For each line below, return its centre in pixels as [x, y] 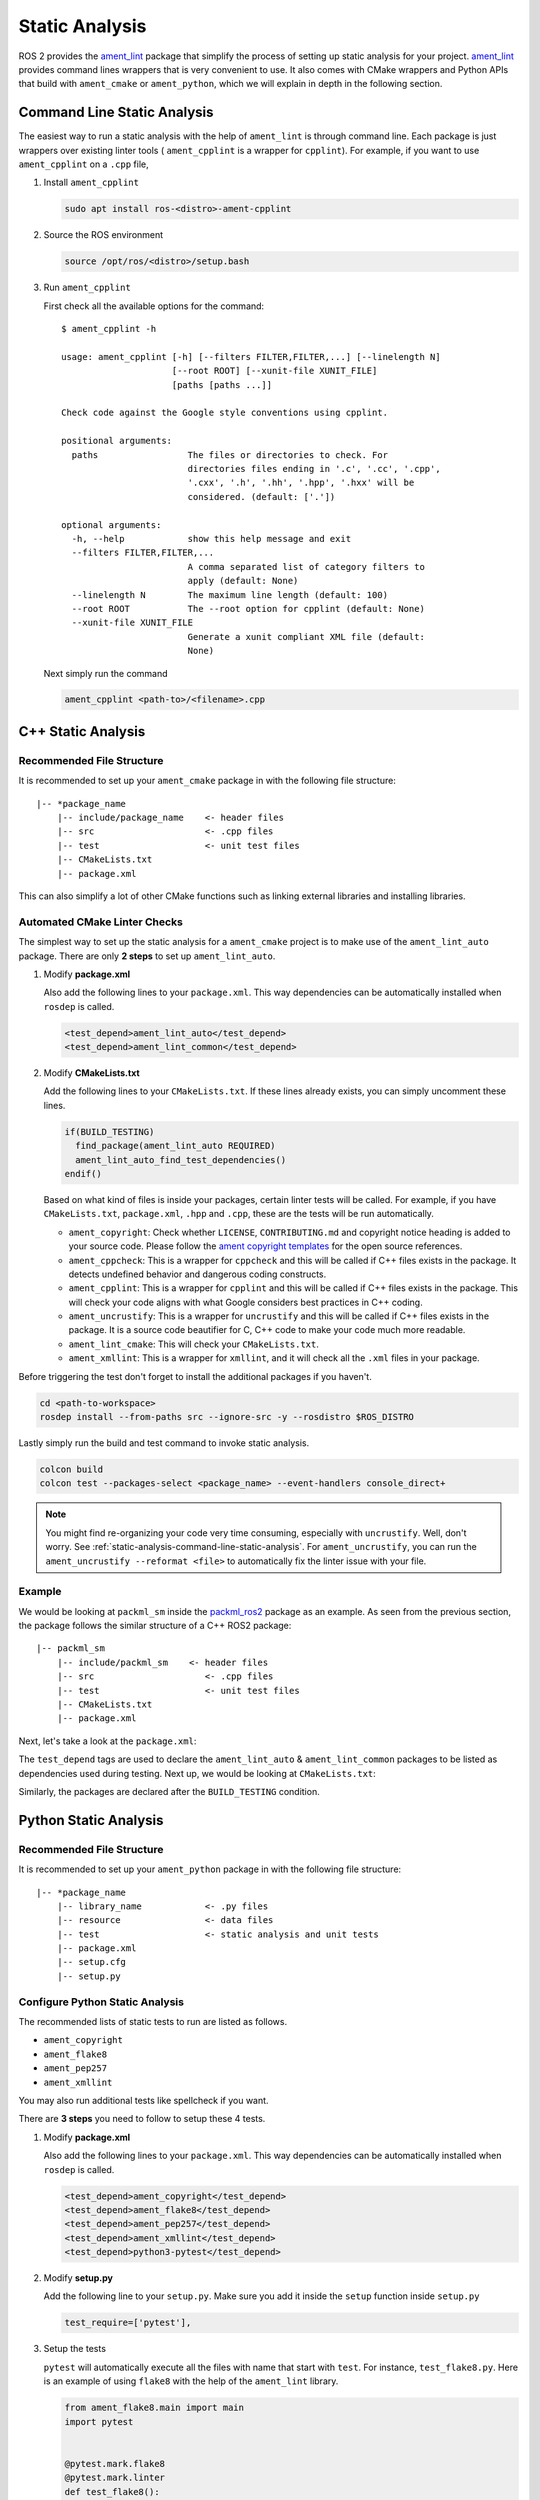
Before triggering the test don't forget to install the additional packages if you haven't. [195, 1376]
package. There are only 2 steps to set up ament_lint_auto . [147, 956]
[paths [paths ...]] [222, 384]
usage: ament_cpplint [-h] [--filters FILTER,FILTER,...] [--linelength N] [251, 356]
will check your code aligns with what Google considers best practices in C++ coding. [246, 1302]
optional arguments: [111, 524]
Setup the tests [75, 2349]
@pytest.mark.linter [114, 2478]
